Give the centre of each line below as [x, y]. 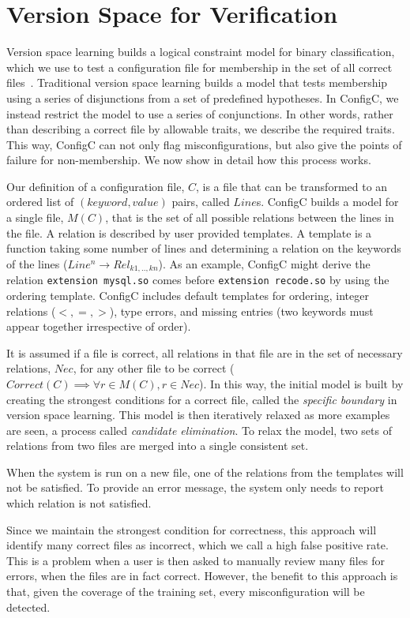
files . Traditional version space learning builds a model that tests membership [197, 82]
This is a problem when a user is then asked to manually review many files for [196, 560]
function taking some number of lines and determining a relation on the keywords [204, 248]
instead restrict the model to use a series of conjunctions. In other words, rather [200, 113]
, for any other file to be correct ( [154, 368]
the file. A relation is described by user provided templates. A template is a [189, 232]
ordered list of [40, 202]
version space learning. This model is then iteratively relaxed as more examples [198, 415]
